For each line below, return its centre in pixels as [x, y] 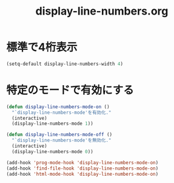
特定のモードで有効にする [70, 90]
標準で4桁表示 [42, 47]
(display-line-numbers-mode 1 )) [53, 124]
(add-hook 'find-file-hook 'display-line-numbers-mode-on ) [82, 168]
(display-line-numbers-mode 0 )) [53, 151]
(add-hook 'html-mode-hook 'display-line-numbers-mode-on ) [82, 174]
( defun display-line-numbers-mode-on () [58, 107]
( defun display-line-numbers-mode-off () [59, 135]
